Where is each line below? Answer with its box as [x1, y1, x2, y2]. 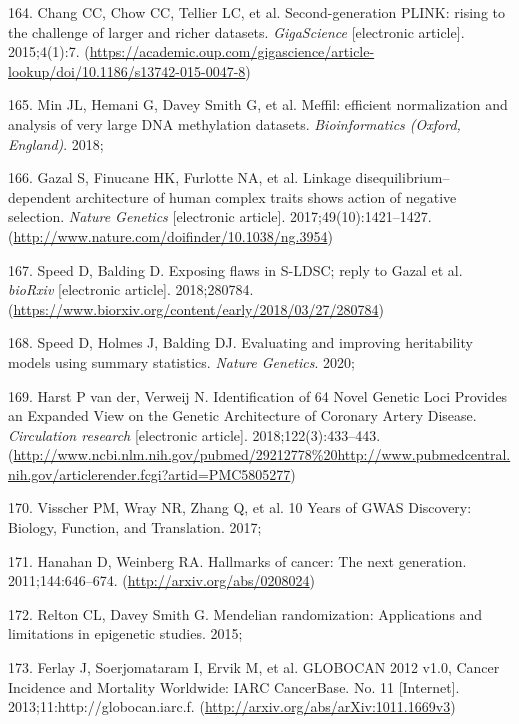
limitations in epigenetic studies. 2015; [8, 623, 243, 644]
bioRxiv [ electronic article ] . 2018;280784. [8, 279, 254, 300]
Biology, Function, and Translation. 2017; [8, 517, 262, 538]
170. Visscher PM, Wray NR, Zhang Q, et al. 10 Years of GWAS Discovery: [8, 497, 472, 518]
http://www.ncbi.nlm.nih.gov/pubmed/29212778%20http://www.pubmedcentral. [13, 444, 511, 465]
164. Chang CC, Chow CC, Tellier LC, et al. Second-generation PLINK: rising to [8, 2, 505, 22]
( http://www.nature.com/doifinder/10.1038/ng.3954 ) [8, 225, 333, 246]
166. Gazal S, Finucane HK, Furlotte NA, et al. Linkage [8, 167, 351, 188]
